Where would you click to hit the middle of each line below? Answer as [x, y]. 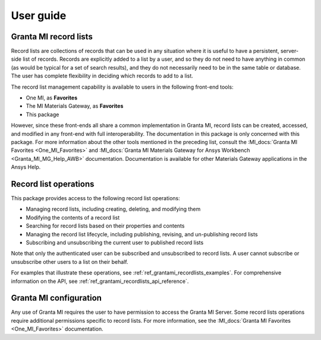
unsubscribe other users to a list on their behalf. [70, 261]
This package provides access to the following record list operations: [96, 198]
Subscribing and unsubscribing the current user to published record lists [115, 242]
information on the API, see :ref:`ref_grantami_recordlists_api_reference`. [100, 281]
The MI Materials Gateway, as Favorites [75, 106]
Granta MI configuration [56, 298]
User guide [39, 15]
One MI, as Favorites [51, 98]
